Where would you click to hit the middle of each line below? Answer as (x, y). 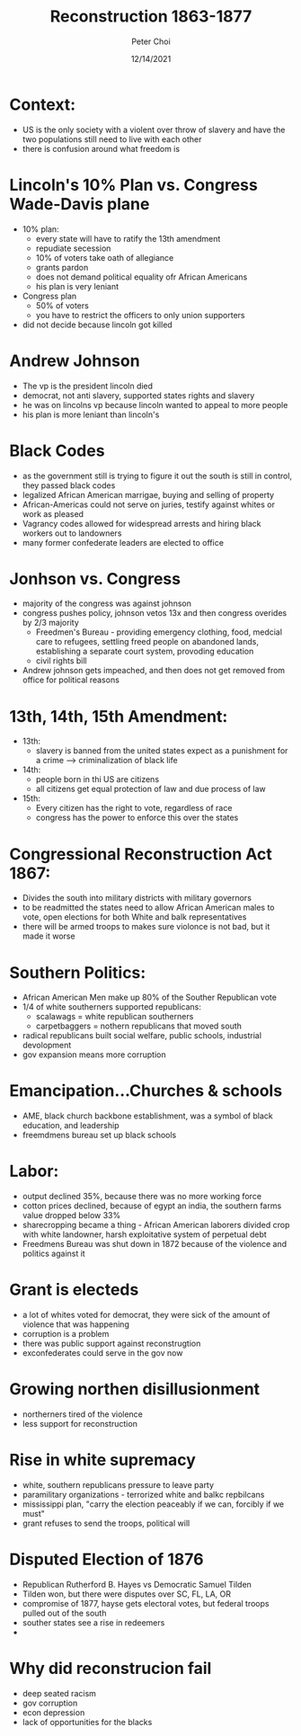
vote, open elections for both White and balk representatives (134, 917)
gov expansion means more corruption (94, 1055)
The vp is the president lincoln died (88, 386)
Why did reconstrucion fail (111, 1669)
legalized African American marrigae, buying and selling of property (148, 494)
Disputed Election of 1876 (106, 1559)
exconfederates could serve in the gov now (102, 1353)
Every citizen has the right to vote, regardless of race (134, 808)
